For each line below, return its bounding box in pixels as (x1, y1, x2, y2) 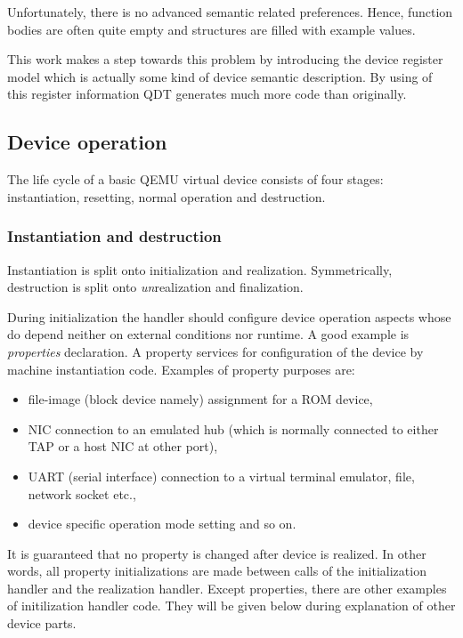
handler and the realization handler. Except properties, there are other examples (7, 578, 447, 597)
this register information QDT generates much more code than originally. (7, 85, 407, 103)
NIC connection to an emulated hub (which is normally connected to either (28, 419, 439, 438)
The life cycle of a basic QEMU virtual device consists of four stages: (7, 170, 384, 189)
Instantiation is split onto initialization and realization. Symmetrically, (7, 260, 393, 279)
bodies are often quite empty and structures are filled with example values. (7, 20, 416, 38)
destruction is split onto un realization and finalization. (7, 278, 304, 296)
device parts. (7, 614, 77, 633)
